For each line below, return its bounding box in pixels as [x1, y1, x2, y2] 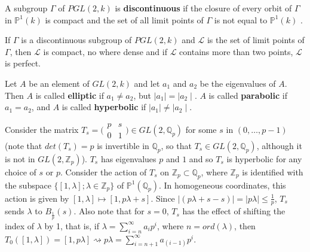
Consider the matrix [5, 123, 79, 135]
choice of [5, 165, 36, 178]
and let [134, 77, 160, 89]
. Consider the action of [60, 165, 147, 178]
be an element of [29, 77, 90, 89]
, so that [161, 139, 192, 151]
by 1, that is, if [44, 219, 99, 232]
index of [5, 219, 35, 232]
